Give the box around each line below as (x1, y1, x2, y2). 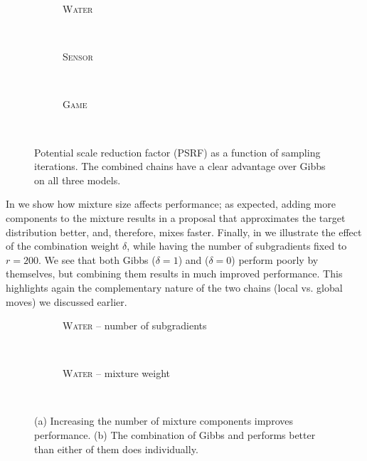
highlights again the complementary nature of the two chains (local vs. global (6, 280, 343, 295)
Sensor (63, 49, 93, 64)
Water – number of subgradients (63, 318, 207, 333)
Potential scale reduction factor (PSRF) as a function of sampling (34, 144, 321, 159)
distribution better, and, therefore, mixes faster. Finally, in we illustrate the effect (6, 224, 362, 239)
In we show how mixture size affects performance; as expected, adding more (6, 196, 336, 211)
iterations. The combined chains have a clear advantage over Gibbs (34, 159, 326, 174)
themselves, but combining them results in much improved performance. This (6, 266, 343, 281)
